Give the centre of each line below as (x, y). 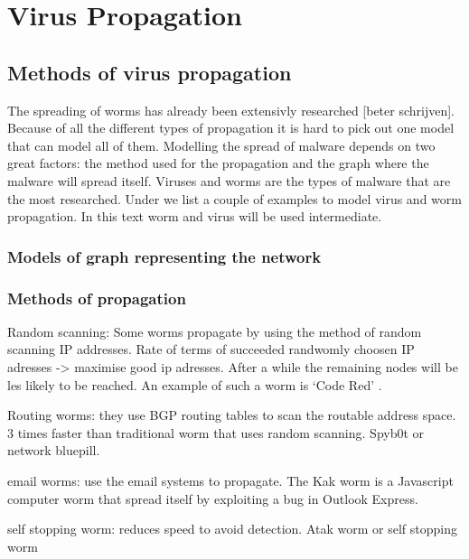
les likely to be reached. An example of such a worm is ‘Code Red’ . (195, 384)
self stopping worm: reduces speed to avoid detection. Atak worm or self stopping (232, 529)
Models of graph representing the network (164, 256)
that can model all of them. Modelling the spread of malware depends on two (221, 145)
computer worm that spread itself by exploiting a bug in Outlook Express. (213, 498)
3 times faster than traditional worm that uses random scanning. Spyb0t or (216, 432)
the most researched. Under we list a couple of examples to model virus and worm (234, 198)
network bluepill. (54, 450)
